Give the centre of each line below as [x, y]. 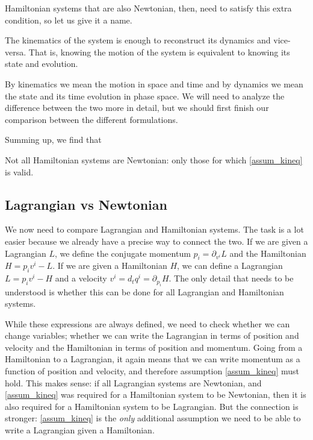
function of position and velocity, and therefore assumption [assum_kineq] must [152, 371]
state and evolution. [42, 64]
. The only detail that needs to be [231, 278]
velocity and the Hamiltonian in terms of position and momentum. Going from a [154, 347]
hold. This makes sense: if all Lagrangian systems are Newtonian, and [133, 382]
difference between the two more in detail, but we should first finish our [137, 108]
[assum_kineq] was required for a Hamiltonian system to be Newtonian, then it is [156, 394]
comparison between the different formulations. [91, 119]
